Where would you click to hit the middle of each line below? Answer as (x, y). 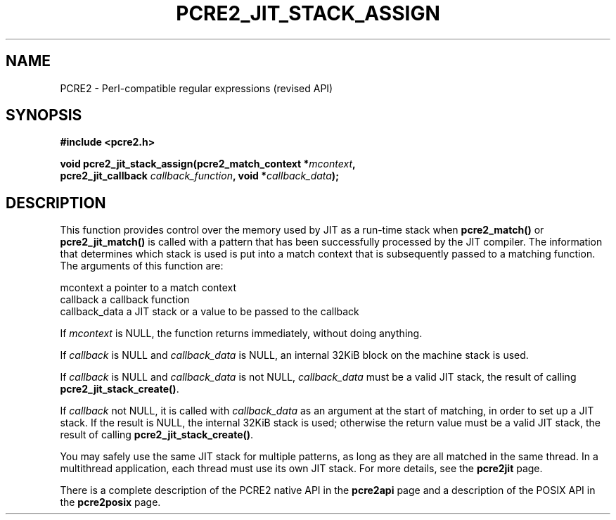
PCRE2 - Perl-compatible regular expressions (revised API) (197, 88)
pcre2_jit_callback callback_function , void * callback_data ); (199, 176)
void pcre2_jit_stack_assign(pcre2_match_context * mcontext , (208, 164)
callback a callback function (125, 300)
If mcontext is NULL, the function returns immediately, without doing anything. (241, 334)
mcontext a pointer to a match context (148, 288)
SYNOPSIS (44, 115)
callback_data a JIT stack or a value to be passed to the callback (210, 312)
